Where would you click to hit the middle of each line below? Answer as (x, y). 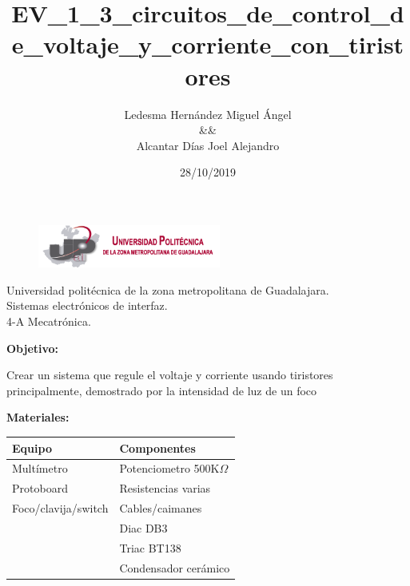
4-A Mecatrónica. (49, 321)
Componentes (157, 447)
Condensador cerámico (175, 567)
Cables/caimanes (161, 508)
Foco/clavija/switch (60, 508)
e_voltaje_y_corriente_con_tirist (208, 44)
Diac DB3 (143, 527)
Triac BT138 (150, 547)
